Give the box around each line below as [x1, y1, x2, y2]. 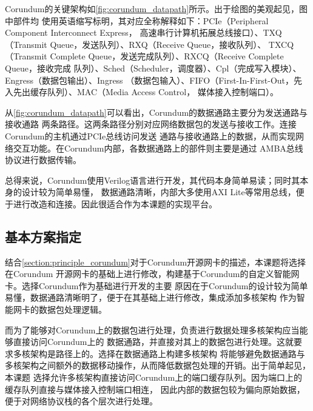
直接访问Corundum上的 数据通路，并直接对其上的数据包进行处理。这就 [13, 335, 294, 348]
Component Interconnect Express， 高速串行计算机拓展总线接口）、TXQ [5, 26, 282, 39]
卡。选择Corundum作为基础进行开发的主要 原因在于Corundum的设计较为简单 [5, 279, 308, 292]
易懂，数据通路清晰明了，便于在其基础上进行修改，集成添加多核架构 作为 [5, 291, 297, 304]
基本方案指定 [5, 227, 81, 246]
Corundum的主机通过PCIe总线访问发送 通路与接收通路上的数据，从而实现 [5, 129, 295, 142]
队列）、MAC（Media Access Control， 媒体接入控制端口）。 [47, 85, 278, 98]
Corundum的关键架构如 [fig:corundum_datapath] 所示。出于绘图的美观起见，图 [5, 2, 308, 15]
